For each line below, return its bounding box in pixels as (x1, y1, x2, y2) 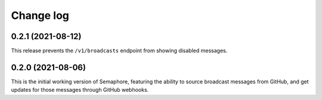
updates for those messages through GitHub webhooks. (11, 86, 149, 93)
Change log (11, 9, 70, 22)
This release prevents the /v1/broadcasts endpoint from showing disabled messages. (11, 47, 228, 54)
